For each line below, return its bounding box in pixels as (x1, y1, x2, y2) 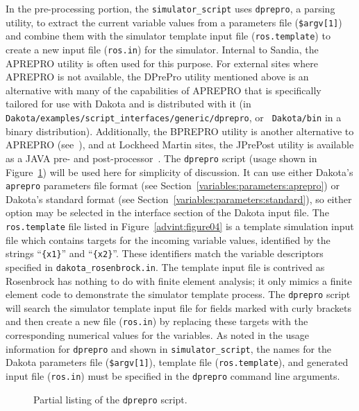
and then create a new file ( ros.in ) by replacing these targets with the (6, 314, 308, 329)
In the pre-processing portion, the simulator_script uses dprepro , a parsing (6, 1, 335, 15)
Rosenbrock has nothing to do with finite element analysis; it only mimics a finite (6, 273, 352, 288)
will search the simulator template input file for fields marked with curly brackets (6, 300, 351, 315)
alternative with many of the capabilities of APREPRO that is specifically (6, 82, 322, 97)
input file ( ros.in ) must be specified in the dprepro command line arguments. (6, 368, 340, 383)
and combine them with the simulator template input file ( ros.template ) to (6, 28, 331, 43)
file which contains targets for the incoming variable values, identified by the (6, 232, 331, 247)
